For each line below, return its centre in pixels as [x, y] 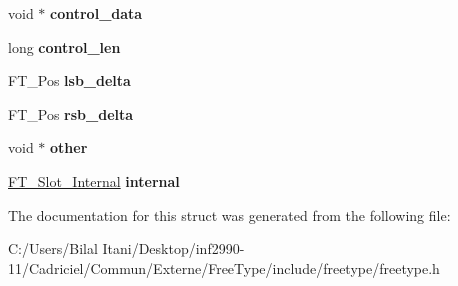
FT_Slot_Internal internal [94, 180]
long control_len [64, 46]
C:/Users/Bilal [53, 248]
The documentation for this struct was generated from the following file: [229, 214]
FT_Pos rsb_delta [71, 113]
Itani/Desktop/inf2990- [173, 248]
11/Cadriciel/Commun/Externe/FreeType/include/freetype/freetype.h [224, 267]
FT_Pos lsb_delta [69, 80]
